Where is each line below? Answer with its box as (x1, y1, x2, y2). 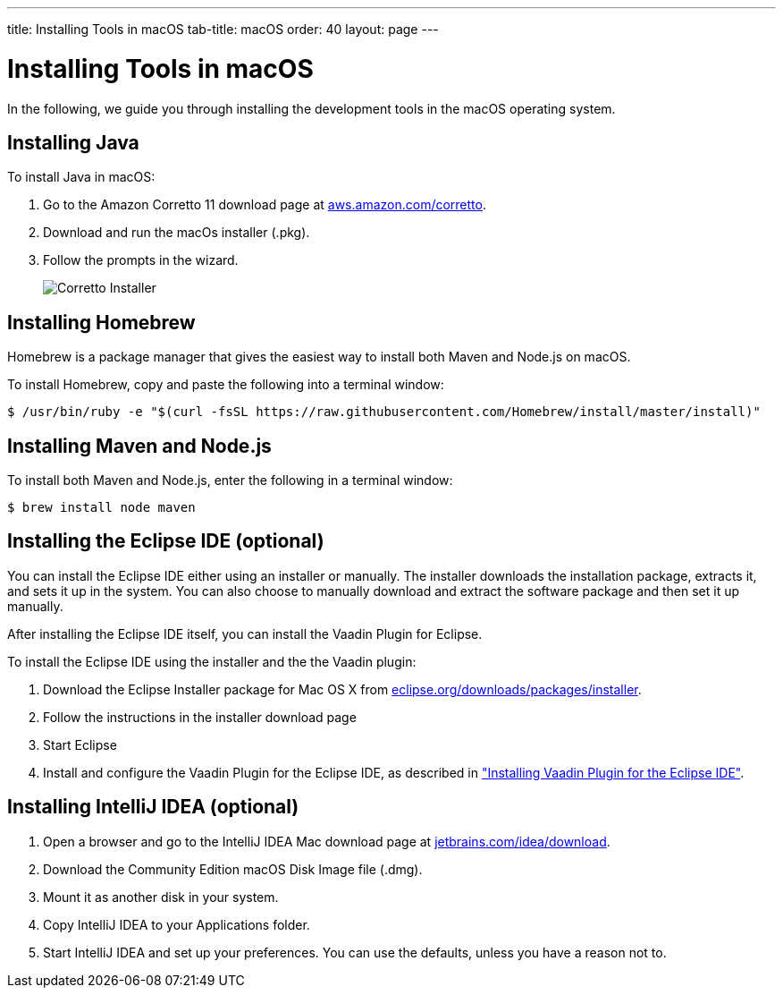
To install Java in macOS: (7, 169, 156, 185)
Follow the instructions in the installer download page (43, 709, 357, 725)
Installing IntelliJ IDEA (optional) (7, 795, 299, 819)
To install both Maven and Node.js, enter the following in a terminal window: (7, 472, 453, 489)
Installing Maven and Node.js (7, 434, 272, 457)
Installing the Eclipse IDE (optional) (7, 530, 324, 553)
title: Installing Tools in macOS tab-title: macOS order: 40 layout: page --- (7, 21, 439, 37)
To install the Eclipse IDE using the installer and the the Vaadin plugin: (7, 653, 417, 669)
